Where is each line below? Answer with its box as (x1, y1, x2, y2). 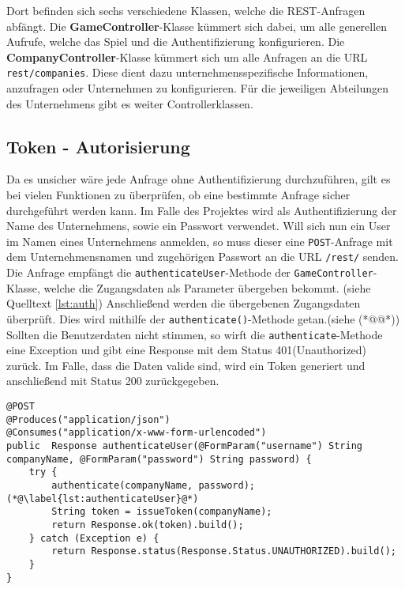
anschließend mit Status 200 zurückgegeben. (6, 372, 219, 389)
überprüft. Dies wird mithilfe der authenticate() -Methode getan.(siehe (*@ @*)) (6, 310, 400, 327)
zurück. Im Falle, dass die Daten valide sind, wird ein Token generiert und (6, 357, 366, 373)
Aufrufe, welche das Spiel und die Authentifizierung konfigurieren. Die (6, 33, 345, 50)
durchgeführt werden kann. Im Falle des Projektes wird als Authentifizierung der (6, 202, 397, 218)
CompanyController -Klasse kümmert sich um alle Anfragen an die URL (6, 48, 368, 65)
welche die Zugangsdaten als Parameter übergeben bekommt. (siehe (43, 279, 371, 296)
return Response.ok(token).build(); (51, 519, 244, 530)
